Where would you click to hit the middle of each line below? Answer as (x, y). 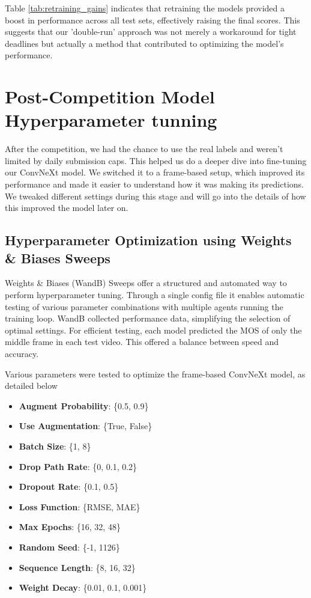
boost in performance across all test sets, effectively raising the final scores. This (152, 20)
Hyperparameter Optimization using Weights (148, 240)
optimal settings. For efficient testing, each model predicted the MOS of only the (153, 330)
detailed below (31, 386)
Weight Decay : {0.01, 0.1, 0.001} (83, 587)
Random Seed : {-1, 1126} (69, 547)
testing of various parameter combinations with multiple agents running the (144, 306)
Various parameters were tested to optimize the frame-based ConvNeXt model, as (155, 374)
